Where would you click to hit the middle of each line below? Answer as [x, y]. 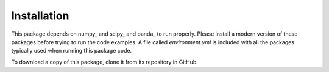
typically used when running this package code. [72, 51]
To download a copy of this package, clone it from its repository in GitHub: [104, 62]
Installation [40, 16]
